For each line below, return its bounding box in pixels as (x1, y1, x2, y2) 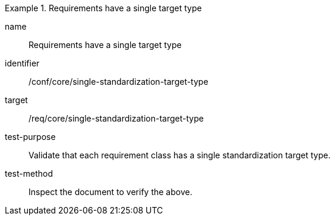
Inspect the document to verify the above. (29, 187, 192, 197)
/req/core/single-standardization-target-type (29, 113, 204, 123)
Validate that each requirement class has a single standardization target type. (29, 150, 331, 160)
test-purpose (5, 132, 56, 142)
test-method (5, 168, 53, 178)
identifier (5, 58, 40, 68)
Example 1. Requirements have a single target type (5, 3, 202, 13)
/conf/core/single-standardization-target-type (29, 76, 208, 87)
